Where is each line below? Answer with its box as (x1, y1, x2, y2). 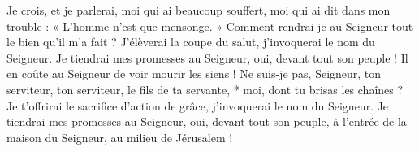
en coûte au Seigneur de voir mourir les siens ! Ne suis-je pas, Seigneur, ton (6, 65, 382, 82)
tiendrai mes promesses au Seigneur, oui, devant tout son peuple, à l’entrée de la (6, 113, 407, 130)
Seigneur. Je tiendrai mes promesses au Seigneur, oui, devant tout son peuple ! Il (6, 49, 408, 66)
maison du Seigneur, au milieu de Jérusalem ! (6, 128, 233, 145)
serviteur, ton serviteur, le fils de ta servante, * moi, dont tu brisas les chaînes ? (6, 80, 404, 97)
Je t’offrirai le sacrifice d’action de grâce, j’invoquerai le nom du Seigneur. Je (6, 97, 389, 114)
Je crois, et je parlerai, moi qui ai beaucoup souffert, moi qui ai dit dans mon (6, 2, 391, 18)
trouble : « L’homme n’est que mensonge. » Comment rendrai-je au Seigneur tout (6, 17, 413, 34)
